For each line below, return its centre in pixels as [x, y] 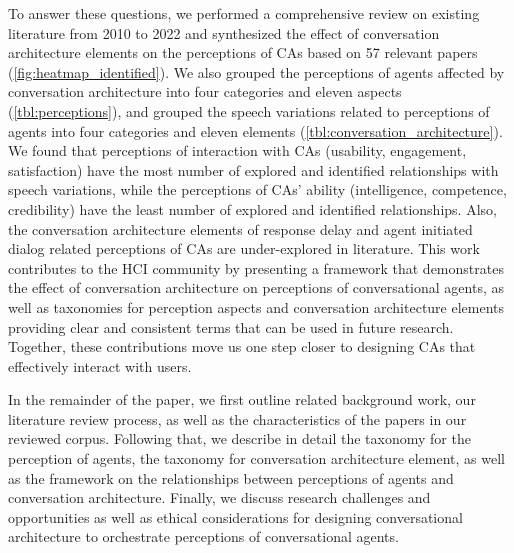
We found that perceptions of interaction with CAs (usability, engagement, [237, 150]
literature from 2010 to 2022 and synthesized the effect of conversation [224, 32]
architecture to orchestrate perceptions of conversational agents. [203, 536]
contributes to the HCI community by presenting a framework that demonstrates [256, 267]
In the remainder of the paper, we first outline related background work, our [242, 399]
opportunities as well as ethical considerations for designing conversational [235, 516]
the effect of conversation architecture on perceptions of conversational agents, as [256, 287]
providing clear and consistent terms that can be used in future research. [231, 326]
